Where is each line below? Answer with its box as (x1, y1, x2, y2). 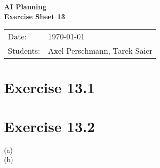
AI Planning (4, 1, 47, 11)
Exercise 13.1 (4, 77, 95, 98)
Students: (8, 45, 40, 57)
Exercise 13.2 (4, 116, 95, 136)
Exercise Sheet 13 (4, 11, 65, 21)
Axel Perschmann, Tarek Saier (48, 45, 153, 57)
